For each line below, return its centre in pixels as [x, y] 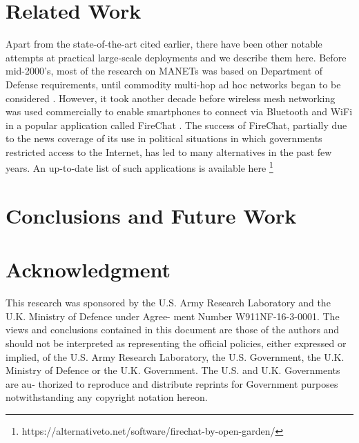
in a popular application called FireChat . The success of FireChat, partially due [176, 125]
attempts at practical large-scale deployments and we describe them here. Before [176, 57]
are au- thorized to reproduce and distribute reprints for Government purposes [172, 383]
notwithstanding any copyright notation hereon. [107, 397]
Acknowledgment [88, 269]
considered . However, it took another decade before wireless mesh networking [171, 98]
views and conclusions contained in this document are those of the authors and [173, 329]
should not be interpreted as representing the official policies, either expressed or [176, 343]
